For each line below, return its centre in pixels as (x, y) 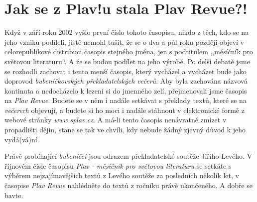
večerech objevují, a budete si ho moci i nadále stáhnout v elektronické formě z (125, 110)
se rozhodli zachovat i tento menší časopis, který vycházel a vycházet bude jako (126, 71)
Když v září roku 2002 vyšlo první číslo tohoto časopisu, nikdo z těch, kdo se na (127, 32)
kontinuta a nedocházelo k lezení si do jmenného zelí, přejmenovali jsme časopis (126, 90)
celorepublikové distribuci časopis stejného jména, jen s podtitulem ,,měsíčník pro (129, 51)
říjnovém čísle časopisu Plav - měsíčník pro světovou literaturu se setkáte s (118, 165)
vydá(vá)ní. (22, 139)
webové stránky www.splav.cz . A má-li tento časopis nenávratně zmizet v (116, 120)
